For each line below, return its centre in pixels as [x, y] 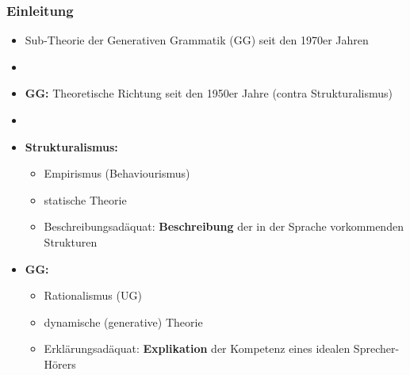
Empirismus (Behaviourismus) [117, 173]
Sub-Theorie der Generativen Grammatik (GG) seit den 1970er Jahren [197, 40]
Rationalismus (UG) [93, 295]
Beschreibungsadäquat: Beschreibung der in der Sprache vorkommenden [224, 226]
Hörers [60, 364]
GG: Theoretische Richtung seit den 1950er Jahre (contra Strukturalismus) [209, 93]
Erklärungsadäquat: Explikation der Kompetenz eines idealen [197, 348]
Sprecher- [376, 348]
